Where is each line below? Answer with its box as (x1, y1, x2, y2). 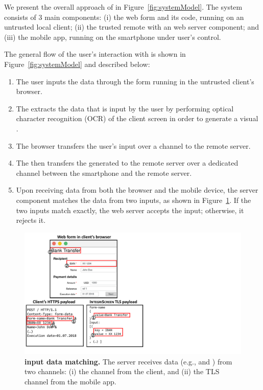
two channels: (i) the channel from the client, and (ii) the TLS (25, 366, 220, 377)
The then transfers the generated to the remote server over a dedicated (16, 157, 238, 168)
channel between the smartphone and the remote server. (16, 167, 192, 178)
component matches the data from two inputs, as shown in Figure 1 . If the (16, 194, 251, 205)
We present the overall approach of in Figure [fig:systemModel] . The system (4, 2, 243, 12)
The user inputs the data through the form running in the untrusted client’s (16, 76, 254, 86)
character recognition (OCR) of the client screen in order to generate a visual (16, 113, 258, 124)
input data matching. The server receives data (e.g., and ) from (25, 356, 232, 366)
